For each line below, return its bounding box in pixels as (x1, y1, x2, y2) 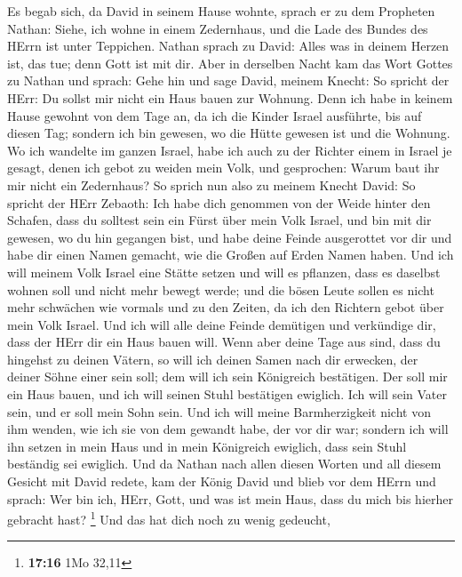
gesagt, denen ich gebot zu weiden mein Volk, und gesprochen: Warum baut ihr (7, 158, 440, 177)
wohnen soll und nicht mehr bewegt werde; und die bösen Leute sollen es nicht (7, 280, 434, 299)
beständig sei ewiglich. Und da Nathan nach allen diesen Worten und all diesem (7, 454, 442, 473)
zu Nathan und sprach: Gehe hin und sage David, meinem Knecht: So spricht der (7, 71, 450, 90)
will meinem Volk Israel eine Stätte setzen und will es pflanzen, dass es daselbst (7, 262, 441, 281)
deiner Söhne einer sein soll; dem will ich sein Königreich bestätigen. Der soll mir (7, 367, 448, 386)
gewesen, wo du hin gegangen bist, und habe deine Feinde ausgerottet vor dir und (7, 228, 452, 246)
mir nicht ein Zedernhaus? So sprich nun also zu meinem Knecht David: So (7, 175, 416, 194)
